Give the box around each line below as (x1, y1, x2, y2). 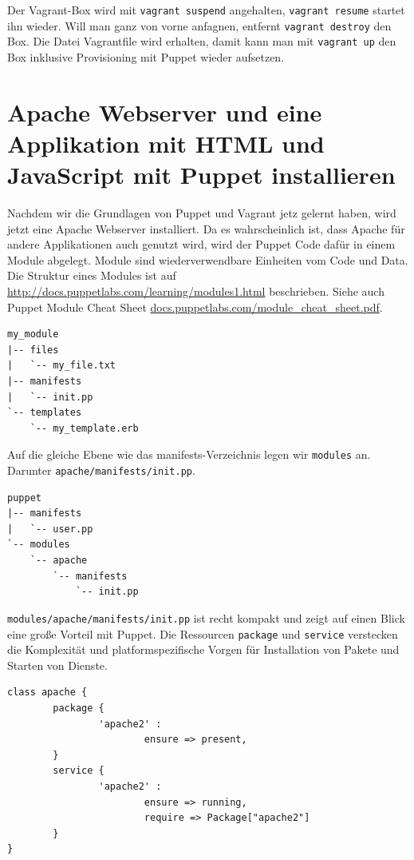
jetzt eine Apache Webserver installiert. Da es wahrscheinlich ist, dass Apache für (7, 220, 405, 237)
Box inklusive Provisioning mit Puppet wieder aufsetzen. (7, 48, 285, 65)
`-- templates (7, 407, 82, 419)
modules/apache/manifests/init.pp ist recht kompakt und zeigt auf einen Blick (7, 609, 405, 626)
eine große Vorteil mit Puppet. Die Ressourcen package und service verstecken (7, 625, 398, 642)
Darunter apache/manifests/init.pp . (7, 462, 195, 479)
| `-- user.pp (7, 523, 93, 535)
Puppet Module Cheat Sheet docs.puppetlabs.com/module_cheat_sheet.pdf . (7, 298, 383, 315)
